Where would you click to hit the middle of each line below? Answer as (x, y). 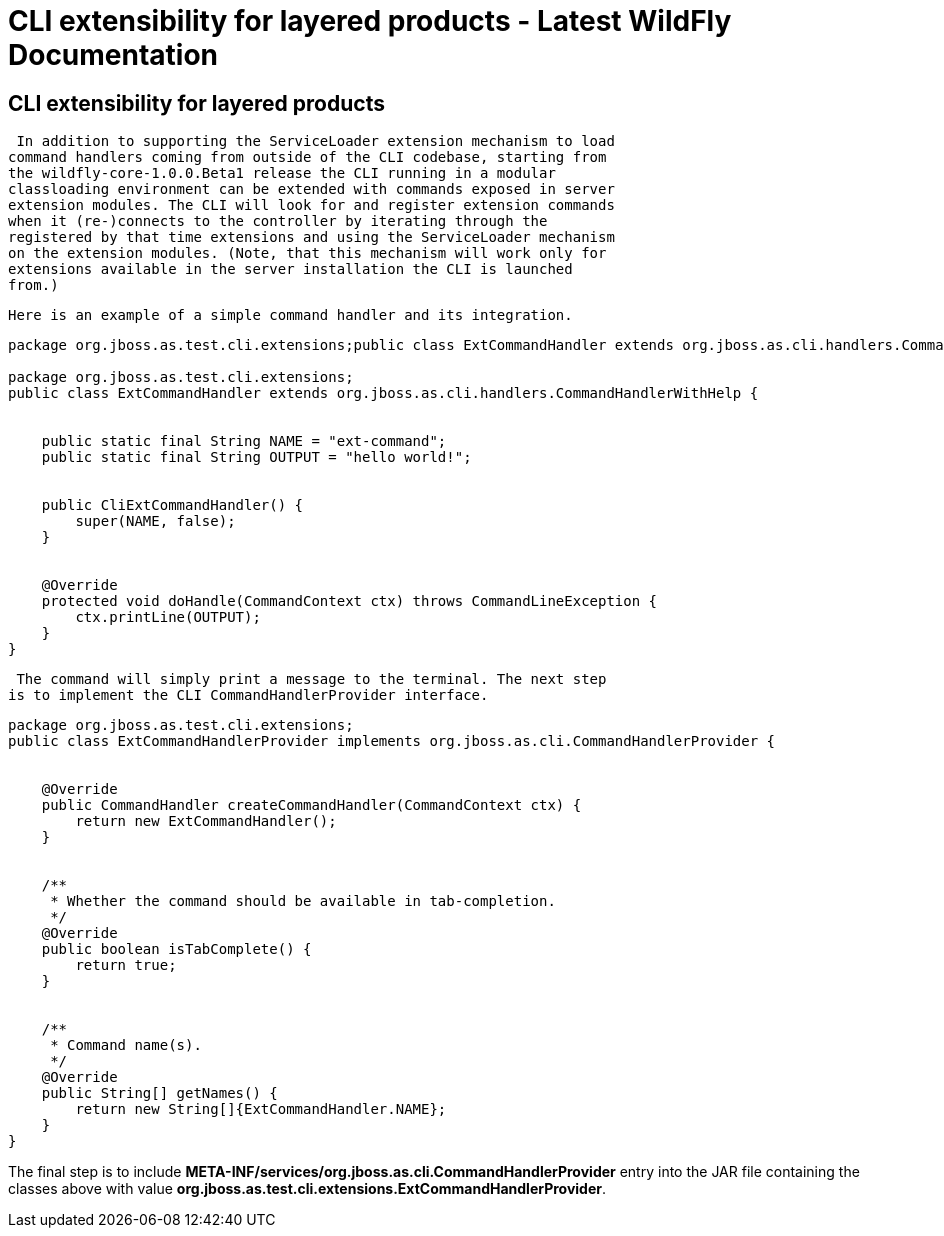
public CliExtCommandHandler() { (172, 505)
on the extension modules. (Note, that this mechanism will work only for (307, 253)
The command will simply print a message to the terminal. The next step (311, 679)
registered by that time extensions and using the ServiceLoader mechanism (311, 237)
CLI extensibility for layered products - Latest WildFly (370, 21)
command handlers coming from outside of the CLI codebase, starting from (307, 157)
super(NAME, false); (155, 521)
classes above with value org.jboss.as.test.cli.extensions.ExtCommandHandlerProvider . (307, 1189)
